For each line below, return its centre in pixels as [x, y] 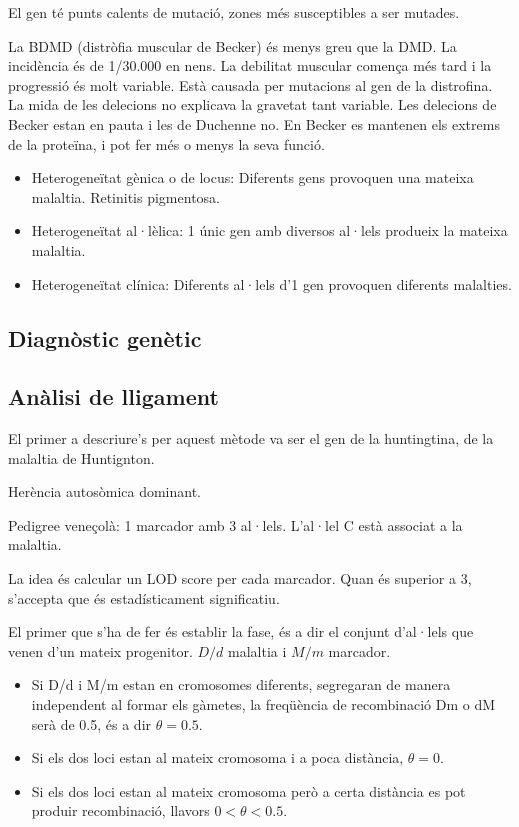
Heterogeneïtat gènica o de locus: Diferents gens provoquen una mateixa [252, 177]
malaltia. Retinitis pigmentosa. [125, 196]
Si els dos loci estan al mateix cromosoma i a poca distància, [217, 757]
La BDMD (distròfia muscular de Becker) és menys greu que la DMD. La [232, 45]
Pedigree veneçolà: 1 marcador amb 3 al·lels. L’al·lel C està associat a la [235, 524]
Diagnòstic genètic [105, 337]
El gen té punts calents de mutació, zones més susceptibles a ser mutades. [234, 12]
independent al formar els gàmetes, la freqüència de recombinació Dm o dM [263, 704]
